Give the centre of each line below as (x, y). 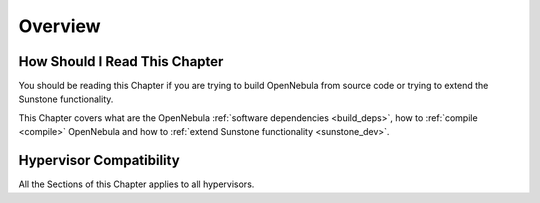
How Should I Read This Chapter (121, 61)
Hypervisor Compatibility (99, 160)
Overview (59, 26)
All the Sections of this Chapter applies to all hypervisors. (136, 184)
